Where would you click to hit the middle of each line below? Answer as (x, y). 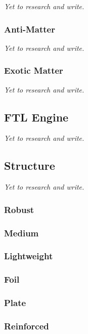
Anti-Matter (30, 29)
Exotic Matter (34, 70)
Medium (21, 233)
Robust (19, 209)
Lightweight (29, 256)
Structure (30, 165)
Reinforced (27, 326)
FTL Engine (36, 117)
